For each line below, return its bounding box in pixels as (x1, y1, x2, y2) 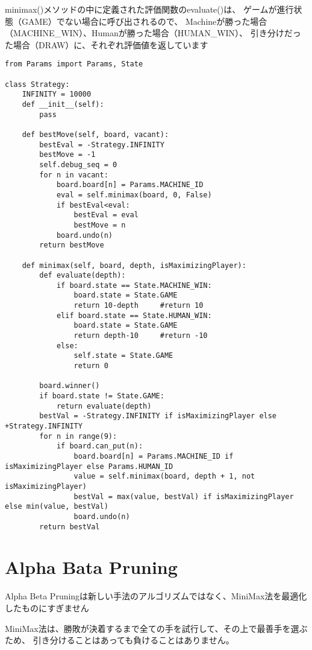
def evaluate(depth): (39, 271, 126, 280)
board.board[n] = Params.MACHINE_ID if (73, 451, 234, 460)
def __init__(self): (22, 100, 104, 109)
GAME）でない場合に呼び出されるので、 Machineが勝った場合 (21, 14, 267, 27)
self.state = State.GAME (73, 351, 173, 360)
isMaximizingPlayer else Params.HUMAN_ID (5, 462, 173, 471)
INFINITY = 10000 (22, 90, 92, 99)
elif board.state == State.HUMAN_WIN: (56, 311, 212, 320)
